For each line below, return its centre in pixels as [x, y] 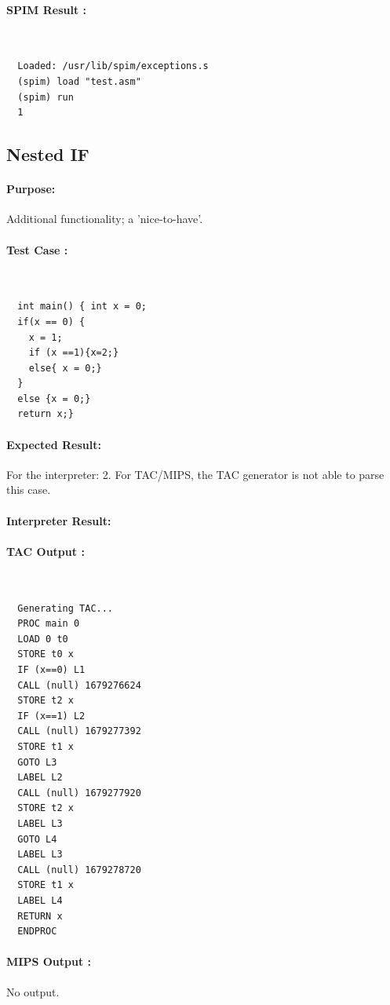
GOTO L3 [37, 762]
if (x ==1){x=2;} [74, 353]
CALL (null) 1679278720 [79, 870]
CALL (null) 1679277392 [79, 731]
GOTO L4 [37, 839]
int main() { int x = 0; [82, 307]
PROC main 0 [49, 624]
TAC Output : [46, 551]
